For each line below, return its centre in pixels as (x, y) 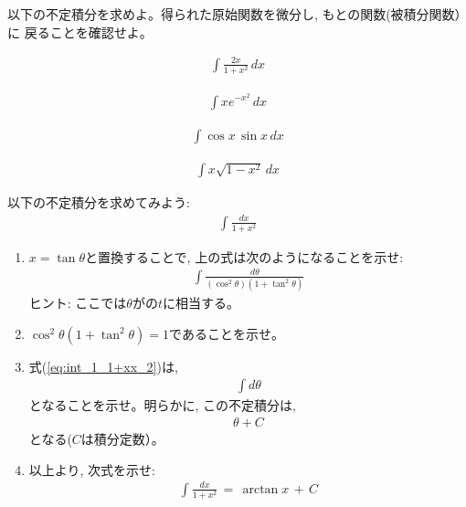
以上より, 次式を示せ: (92, 469)
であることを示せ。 (227, 333)
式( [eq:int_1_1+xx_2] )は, (103, 366)
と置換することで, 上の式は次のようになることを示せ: (244, 256)
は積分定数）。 (122, 438)
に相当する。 (201, 303)
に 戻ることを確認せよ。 (80, 32)
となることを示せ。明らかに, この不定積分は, (162, 405)
